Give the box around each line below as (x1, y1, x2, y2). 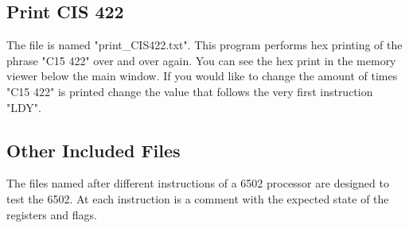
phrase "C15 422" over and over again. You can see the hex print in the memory (6, 52, 396, 68)
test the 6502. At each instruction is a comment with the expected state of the (6, 190, 389, 207)
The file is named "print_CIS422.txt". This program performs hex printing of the (6, 37, 403, 53)
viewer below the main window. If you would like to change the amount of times (6, 68, 398, 84)
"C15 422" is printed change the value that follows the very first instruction (6, 83, 373, 99)
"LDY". (6, 99, 41, 115)
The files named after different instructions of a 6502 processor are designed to (6, 175, 389, 191)
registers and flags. (6, 206, 97, 222)
